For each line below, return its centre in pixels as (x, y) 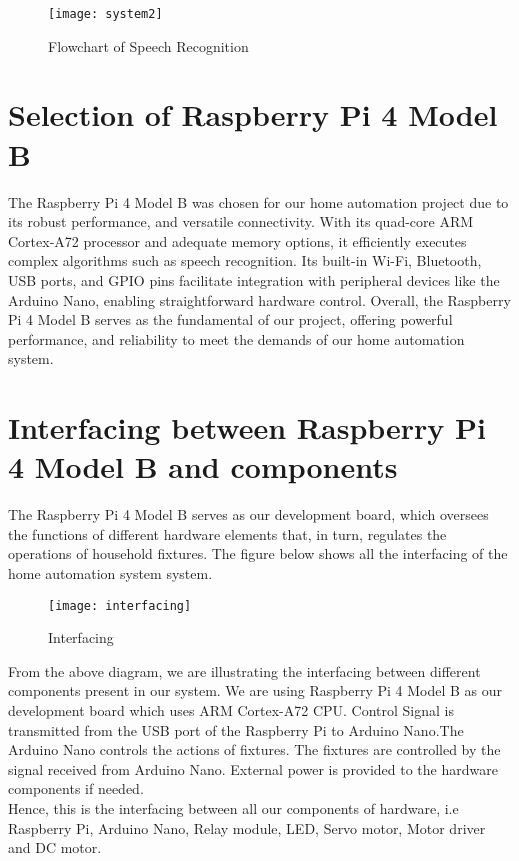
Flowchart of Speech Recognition (148, 45)
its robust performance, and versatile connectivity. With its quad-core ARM (241, 221)
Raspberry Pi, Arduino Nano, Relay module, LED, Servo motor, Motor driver (247, 827)
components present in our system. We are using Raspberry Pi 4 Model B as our (255, 690)
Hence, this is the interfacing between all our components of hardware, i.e (233, 808)
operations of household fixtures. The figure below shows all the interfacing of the (258, 553)
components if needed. (76, 788)
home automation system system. (110, 573)
